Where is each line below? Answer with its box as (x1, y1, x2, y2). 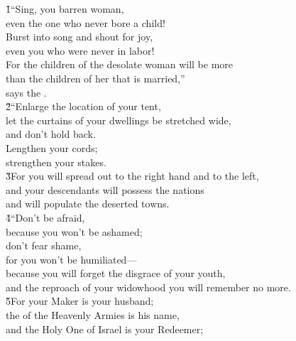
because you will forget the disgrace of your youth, (6, 266, 226, 281)
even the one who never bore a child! (6, 15, 165, 30)
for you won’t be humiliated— (6, 251, 137, 266)
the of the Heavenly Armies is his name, (6, 308, 180, 323)
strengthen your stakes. (6, 154, 106, 169)
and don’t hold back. (6, 126, 96, 141)
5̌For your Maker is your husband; (6, 293, 154, 308)
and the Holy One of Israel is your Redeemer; (6, 321, 204, 336)
